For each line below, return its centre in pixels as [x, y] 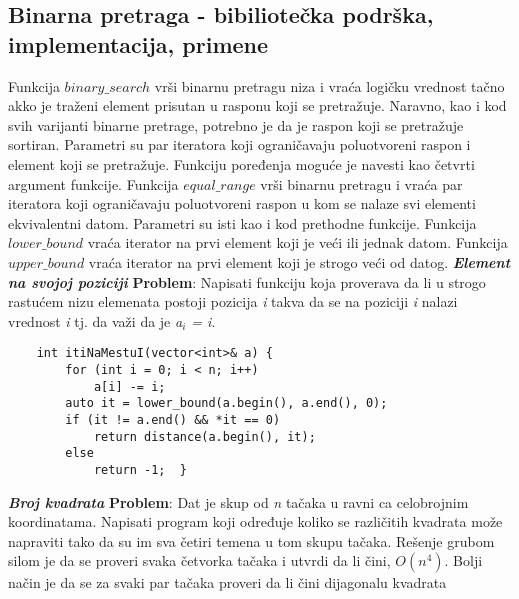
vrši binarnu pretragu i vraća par [361, 183]
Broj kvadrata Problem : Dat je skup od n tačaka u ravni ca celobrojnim [238, 501]
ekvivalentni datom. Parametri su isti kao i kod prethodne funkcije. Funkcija [242, 222]
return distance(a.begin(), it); [204, 436]
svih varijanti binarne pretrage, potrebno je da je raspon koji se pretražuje [236, 124]
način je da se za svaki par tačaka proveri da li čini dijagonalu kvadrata [227, 582]
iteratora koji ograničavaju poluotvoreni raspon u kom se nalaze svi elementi [242, 203]
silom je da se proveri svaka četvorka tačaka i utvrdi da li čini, [199, 560]
